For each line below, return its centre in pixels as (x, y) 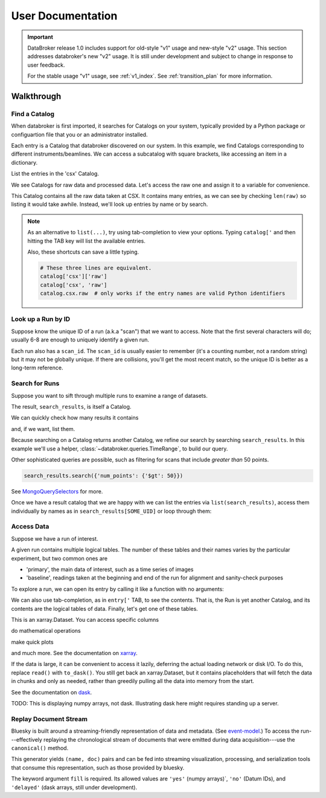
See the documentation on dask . (52, 692)
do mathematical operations (46, 631)
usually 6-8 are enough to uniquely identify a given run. (80, 340)
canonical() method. (40, 748)
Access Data (30, 527)
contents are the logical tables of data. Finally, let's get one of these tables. (105, 608)
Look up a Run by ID (41, 319)
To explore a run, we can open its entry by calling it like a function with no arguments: (118, 589)
